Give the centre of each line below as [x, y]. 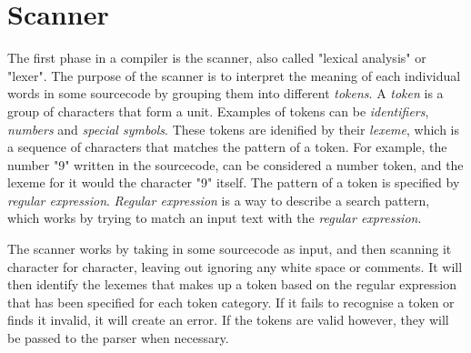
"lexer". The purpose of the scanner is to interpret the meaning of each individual [234, 75]
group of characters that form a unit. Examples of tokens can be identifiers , [218, 111]
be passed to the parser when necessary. [118, 338]
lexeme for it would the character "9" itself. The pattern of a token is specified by [234, 182]
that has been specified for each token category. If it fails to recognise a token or [231, 302]
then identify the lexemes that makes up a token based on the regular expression [232, 284]
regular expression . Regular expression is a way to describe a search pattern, [219, 200]
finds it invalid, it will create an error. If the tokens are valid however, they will [228, 320]
